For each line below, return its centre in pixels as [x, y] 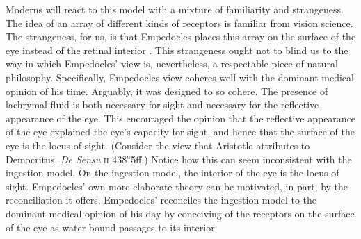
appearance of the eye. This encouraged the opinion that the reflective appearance [181, 118]
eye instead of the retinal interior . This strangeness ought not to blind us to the [177, 50]
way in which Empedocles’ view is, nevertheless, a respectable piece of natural [172, 64]
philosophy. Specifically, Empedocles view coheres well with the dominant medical [180, 77]
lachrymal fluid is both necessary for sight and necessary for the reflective [162, 105]
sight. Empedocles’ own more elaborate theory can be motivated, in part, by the [177, 186]
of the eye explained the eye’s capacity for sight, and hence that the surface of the [180, 132]
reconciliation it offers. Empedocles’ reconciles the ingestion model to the [161, 200]
